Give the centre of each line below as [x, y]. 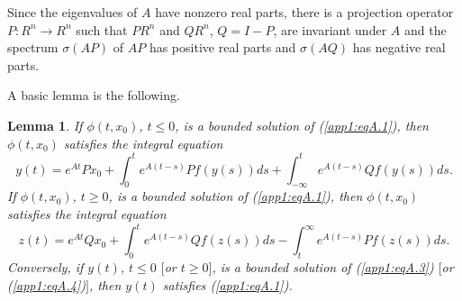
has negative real [399, 47]
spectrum [33, 47]
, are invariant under [330, 29]
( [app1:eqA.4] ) [46, 284]
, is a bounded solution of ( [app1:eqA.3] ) [323, 266]
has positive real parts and [222, 47]
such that [102, 29]
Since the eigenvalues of [72, 12]
